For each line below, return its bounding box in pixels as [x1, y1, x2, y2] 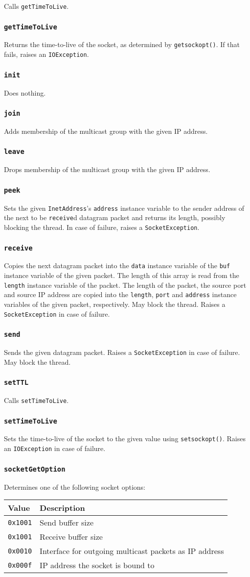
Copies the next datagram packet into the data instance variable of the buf [4, 260, 230, 271]
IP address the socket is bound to [40, 559, 155, 571]
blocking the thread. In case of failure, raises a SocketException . [4, 222, 200, 232]
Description [40, 502, 85, 514]
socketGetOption [4, 465, 66, 473]
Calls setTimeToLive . [4, 395, 69, 405]
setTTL [4, 378, 29, 387]
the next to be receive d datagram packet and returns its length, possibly [4, 212, 226, 223]
